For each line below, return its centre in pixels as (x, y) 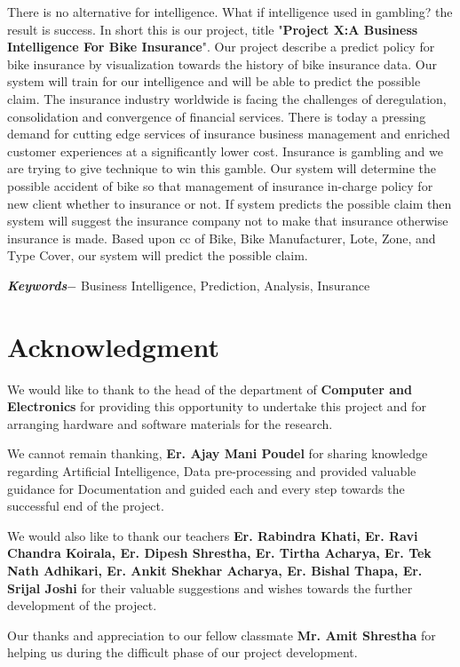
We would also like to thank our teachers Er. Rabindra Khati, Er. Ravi (213, 535)
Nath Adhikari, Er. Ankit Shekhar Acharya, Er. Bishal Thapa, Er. (215, 570)
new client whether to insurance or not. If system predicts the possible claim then (230, 203)
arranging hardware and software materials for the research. (170, 423)
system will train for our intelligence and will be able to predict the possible (214, 81)
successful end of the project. (86, 506)
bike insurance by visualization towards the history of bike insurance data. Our (222, 64)
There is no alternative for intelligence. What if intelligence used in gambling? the (230, 12)
